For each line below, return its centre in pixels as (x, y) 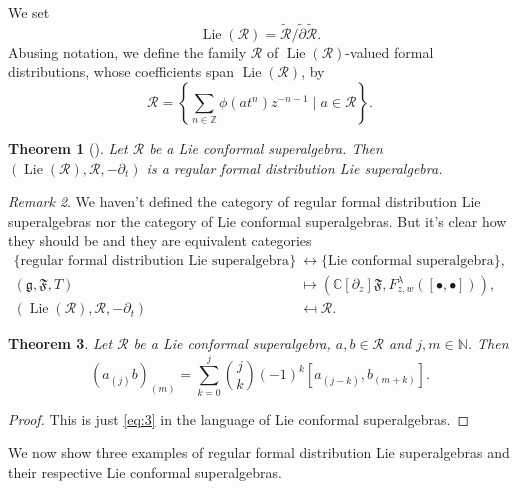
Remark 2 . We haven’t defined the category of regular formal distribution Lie (244, 201)
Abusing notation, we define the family (127, 51)
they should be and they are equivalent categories (160, 240)
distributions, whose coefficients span (121, 71)
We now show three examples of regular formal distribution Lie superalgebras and (259, 452)
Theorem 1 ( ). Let (68, 148)
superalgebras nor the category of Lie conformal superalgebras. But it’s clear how (257, 220)
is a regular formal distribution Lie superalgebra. (294, 167)
